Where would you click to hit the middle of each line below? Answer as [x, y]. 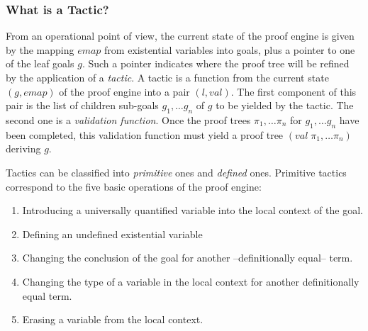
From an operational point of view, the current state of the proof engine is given [180, 36]
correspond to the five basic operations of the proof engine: [134, 186]
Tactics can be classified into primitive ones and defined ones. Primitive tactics [176, 172]
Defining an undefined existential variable [112, 234]
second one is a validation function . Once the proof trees [128, 119]
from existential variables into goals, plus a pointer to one [230, 49]
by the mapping [40, 49]
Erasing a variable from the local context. [113, 319]
